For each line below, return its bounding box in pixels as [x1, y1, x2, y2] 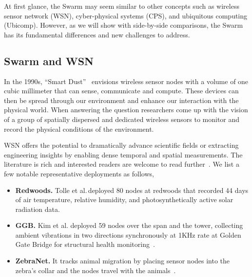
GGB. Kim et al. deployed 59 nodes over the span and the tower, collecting [15, 220, 243, 230]
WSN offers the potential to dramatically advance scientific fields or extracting [4, 140, 239, 150]
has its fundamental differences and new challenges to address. [4, 29, 190, 39]
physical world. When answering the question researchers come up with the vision [4, 104, 248, 115]
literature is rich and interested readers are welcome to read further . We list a [4, 159, 239, 169]
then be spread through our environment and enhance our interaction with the [4, 95, 239, 105]
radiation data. [15, 204, 60, 214]
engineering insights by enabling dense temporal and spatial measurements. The [4, 149, 243, 159]
